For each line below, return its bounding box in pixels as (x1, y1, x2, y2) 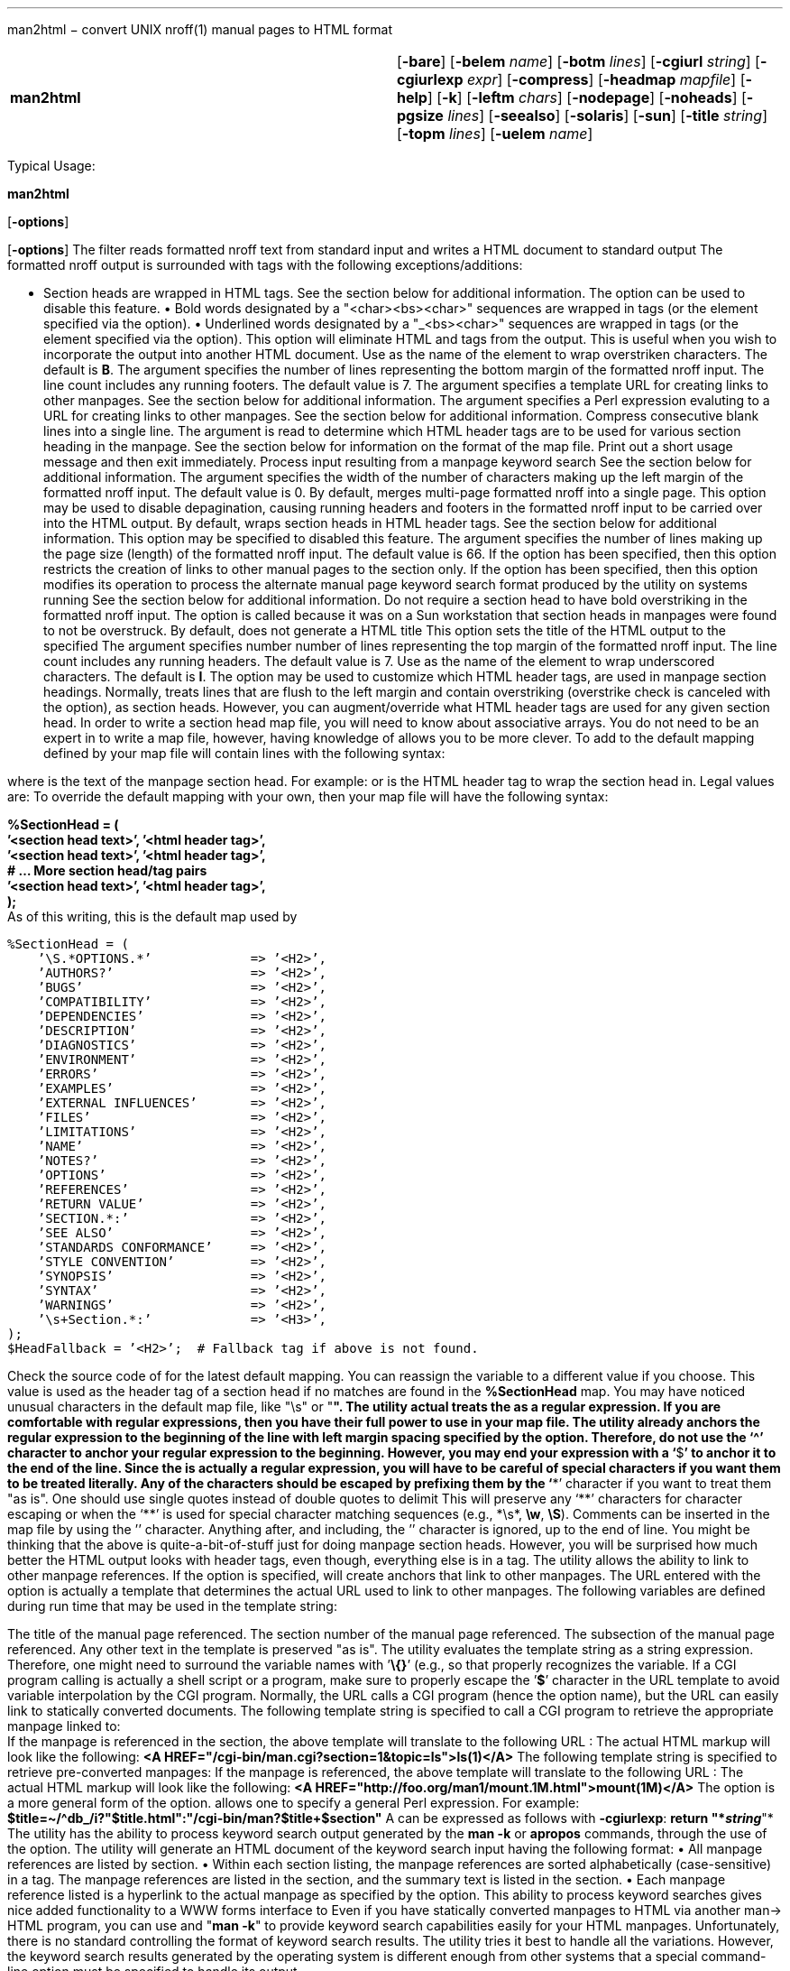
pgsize (397, 106, 444, 125)
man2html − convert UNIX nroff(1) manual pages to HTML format (7, 22, 392, 37)
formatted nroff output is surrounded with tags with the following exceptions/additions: (7, 257, 523, 273)
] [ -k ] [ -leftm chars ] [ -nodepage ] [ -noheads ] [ (427, 88, 747, 106)
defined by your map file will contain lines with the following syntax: (43, 745, 446, 761)
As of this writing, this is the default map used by (7, 909, 298, 924)
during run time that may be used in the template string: (7, 1598, 337, 1614)
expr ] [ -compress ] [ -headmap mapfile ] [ (467, 70, 746, 88)
